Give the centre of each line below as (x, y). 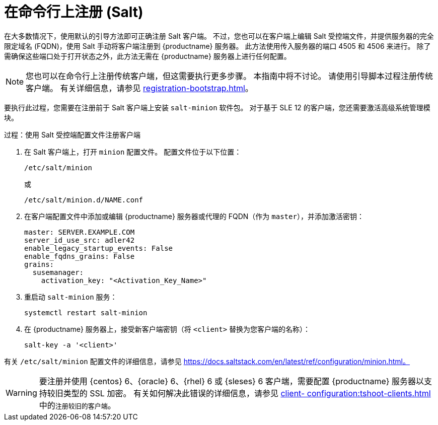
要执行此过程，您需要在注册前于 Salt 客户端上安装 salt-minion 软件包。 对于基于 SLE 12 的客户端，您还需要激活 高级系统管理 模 (217, 107)
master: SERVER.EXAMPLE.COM (80, 232)
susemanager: (58, 272)
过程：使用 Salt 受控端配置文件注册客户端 (72, 134)
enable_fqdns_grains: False (80, 256)
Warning (21, 393)
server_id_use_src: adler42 (80, 240)
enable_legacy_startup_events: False (99, 248)
